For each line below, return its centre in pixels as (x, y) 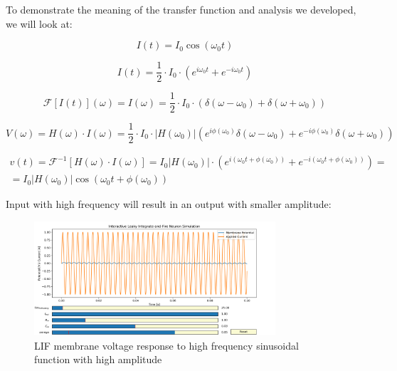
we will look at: (39, 23)
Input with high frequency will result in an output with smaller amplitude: (169, 204)
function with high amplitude (98, 359)
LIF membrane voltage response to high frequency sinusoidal (166, 345)
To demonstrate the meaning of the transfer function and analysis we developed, (181, 9)
